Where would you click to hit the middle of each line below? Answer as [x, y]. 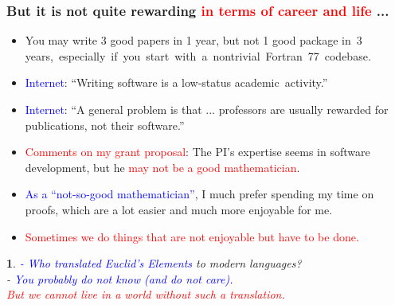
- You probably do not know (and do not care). [120, 278]
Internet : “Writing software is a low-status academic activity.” [176, 82]
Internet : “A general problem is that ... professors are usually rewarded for [207, 109]
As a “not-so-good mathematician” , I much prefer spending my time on [199, 194]
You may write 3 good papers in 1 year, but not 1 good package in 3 [194, 40]
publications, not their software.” [105, 125]
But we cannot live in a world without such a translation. [146, 294]
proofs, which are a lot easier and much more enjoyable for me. [179, 209]
